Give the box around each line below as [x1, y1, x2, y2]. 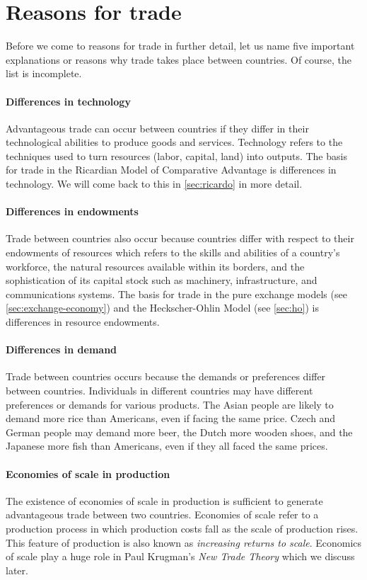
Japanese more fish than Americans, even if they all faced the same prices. [6, 438, 328, 453]
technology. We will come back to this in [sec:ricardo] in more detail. [6, 176, 303, 191]
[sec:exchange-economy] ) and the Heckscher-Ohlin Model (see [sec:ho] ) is [6, 300, 319, 315]
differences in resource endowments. [6, 314, 160, 329]
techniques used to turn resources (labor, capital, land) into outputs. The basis [6, 148, 347, 163]
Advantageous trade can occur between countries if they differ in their [6, 120, 309, 135]
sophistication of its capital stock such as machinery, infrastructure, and [6, 273, 318, 288]
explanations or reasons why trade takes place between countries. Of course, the [6, 52, 352, 67]
